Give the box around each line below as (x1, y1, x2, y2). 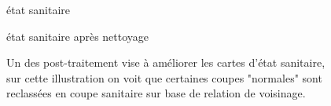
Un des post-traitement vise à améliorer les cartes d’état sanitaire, (6, 54, 325, 71)
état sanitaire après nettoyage (6, 27, 149, 44)
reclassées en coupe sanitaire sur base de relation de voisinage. (6, 85, 306, 101)
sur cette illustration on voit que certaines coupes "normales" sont (6, 69, 322, 86)
